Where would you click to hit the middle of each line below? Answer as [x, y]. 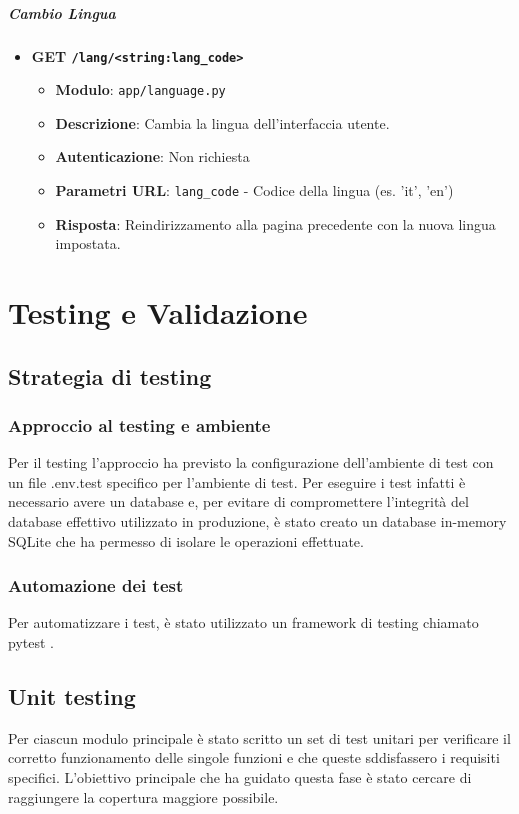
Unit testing [72, 696]
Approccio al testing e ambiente [139, 424]
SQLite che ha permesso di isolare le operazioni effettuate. [186, 540]
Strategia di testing [110, 375]
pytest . [31, 642]
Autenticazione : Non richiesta [152, 156]
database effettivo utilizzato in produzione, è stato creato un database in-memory [257, 521]
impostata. [88, 243]
